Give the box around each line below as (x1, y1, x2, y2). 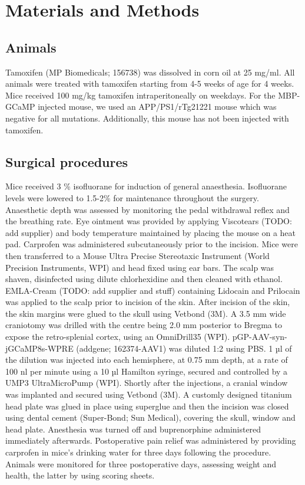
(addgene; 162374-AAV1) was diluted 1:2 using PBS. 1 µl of (76, 342, 292, 354)
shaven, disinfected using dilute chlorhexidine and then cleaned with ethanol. (5, 273, 283, 285)
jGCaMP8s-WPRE (5, 342, 74, 354)
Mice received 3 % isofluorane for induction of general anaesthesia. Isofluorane (5, 180, 287, 192)
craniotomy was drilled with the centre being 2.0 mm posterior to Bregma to (5, 319, 282, 331)
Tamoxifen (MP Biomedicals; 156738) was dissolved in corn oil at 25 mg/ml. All (5, 65, 295, 78)
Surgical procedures (5, 152, 128, 171)
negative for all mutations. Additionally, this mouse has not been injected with (5, 112, 289, 124)
